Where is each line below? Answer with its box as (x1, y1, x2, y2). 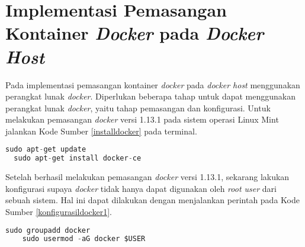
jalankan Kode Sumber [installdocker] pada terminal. (5, 124, 197, 137)
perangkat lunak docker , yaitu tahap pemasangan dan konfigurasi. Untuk (5, 101, 271, 114)
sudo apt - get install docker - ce (14, 154, 142, 163)
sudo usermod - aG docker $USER (22, 235, 146, 243)
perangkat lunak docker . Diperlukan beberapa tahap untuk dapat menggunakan (5, 90, 296, 102)
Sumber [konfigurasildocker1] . (5, 206, 112, 217)
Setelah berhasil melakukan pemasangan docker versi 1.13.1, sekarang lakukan (5, 171, 290, 183)
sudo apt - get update (5, 145, 86, 154)
